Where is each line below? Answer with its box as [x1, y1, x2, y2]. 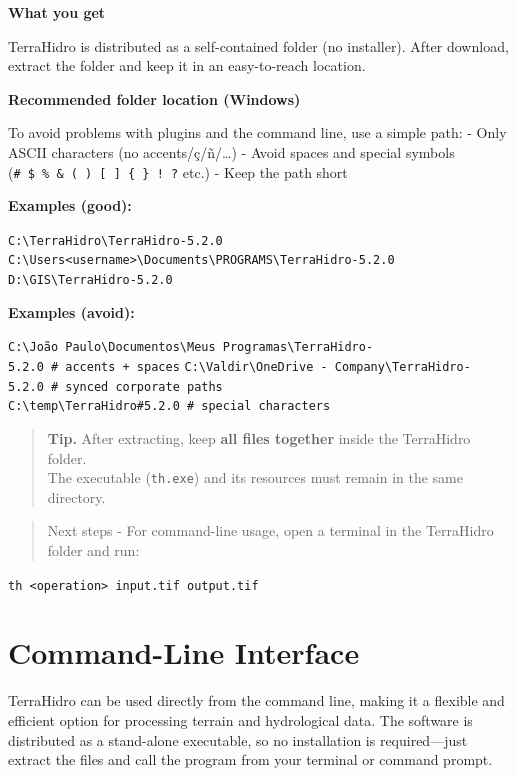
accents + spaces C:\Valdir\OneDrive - [65, 360, 328, 375]
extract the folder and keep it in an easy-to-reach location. [8, 55, 366, 76]
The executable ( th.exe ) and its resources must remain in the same [47, 467, 463, 488]
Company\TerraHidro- [334, 360, 471, 375]
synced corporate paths [65, 379, 223, 394]
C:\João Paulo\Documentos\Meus [8, 340, 216, 355]
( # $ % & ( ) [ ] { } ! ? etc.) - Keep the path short [8, 161, 348, 182]
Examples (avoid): [8, 301, 135, 322]
